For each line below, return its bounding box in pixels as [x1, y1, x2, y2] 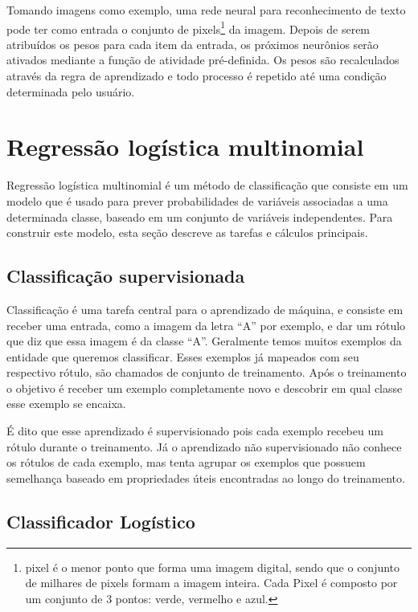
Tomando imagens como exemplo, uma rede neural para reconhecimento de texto [6, 2, 406, 18]
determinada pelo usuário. [6, 83, 135, 100]
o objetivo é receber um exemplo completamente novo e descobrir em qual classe [6, 379, 403, 396]
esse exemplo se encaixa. [6, 395, 126, 412]
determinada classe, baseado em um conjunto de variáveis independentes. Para [6, 208, 393, 225]
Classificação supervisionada [6, 263, 245, 288]
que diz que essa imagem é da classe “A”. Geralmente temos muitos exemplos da [6, 333, 402, 349]
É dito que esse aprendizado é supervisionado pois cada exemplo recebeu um [6, 422, 383, 439]
